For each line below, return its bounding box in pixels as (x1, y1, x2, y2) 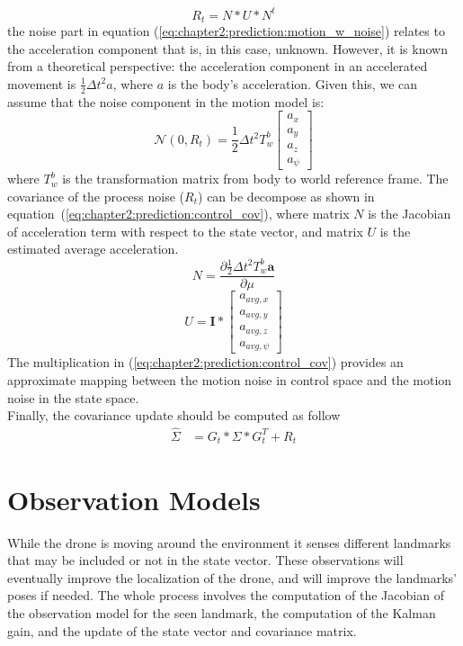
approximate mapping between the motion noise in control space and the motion (7, 370, 452, 389)
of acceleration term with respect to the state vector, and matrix (7, 221, 363, 240)
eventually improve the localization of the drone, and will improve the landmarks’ (7, 568, 457, 587)
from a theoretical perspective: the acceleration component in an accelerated (7, 57, 428, 76)
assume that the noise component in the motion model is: (7, 92, 325, 111)
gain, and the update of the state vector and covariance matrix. (7, 621, 357, 640)
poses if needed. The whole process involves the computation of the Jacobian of (7, 586, 444, 605)
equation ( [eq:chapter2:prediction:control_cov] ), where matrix (7, 204, 350, 223)
